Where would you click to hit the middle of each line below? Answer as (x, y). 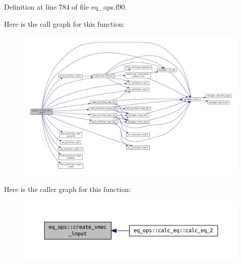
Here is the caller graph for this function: (68, 189)
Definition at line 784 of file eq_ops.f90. (66, 7)
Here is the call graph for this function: (65, 23)
